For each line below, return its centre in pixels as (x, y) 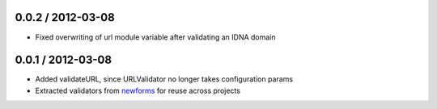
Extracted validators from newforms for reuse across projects (138, 90)
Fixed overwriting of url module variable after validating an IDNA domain (155, 37)
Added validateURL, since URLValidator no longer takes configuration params (164, 79)
